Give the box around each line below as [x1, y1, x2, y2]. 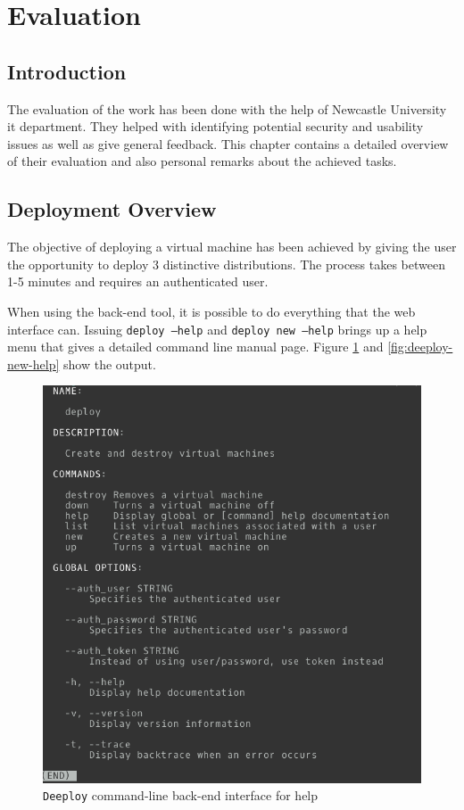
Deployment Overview [7, 195, 217, 223]
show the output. [63, 354, 156, 373]
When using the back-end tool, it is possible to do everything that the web [7, 302, 416, 320]
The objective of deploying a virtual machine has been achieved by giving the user [7, 237, 457, 256]
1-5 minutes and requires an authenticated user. [7, 272, 269, 291]
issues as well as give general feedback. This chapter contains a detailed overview [7, 134, 449, 153]
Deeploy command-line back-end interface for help [43, 786, 319, 805]
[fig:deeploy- [387, 337, 453, 356]
